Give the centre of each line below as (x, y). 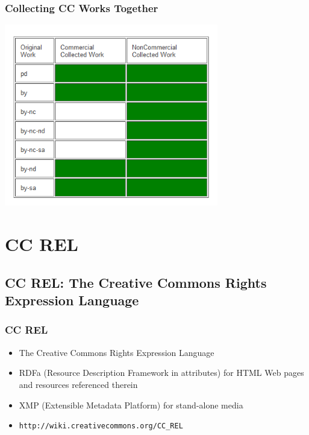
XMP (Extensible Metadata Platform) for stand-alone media (131, 405)
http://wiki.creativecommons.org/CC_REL (101, 426)
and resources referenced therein (78, 384)
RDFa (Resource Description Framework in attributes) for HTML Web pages (161, 373)
